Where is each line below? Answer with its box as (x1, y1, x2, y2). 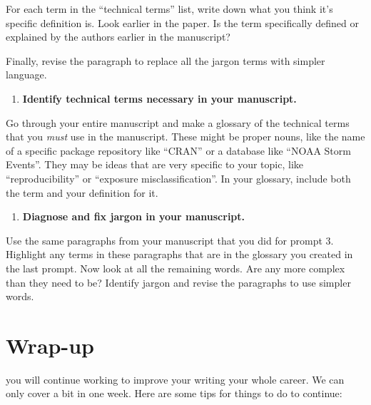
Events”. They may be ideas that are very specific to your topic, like (6, 157, 304, 172)
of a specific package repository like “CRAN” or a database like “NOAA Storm (6, 143, 351, 158)
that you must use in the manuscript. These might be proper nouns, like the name (6, 129, 365, 144)
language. (6, 67, 47, 82)
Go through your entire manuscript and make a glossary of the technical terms (6, 115, 350, 130)
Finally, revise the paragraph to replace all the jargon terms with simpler (6, 53, 325, 68)
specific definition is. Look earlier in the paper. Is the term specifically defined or (6, 15, 359, 30)
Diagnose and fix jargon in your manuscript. (22, 209, 245, 224)
